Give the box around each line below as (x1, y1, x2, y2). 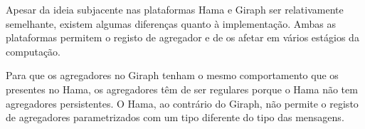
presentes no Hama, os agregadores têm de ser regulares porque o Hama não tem (6, 81, 358, 96)
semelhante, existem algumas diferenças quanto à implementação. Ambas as (6, 16, 336, 31)
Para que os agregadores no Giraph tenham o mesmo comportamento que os (6, 68, 339, 83)
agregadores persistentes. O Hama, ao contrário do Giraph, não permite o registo (6, 96, 359, 110)
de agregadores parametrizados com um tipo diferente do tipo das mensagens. (6, 110, 344, 125)
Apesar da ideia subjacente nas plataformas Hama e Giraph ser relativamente (6, 2, 344, 16)
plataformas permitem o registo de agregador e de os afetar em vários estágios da (6, 30, 359, 45)
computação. (6, 43, 60, 58)
